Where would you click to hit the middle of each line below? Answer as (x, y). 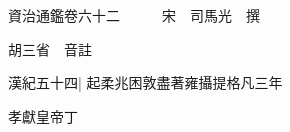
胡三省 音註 (50, 48)
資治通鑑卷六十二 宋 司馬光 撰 (134, 15)
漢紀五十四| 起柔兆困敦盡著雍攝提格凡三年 (145, 82)
